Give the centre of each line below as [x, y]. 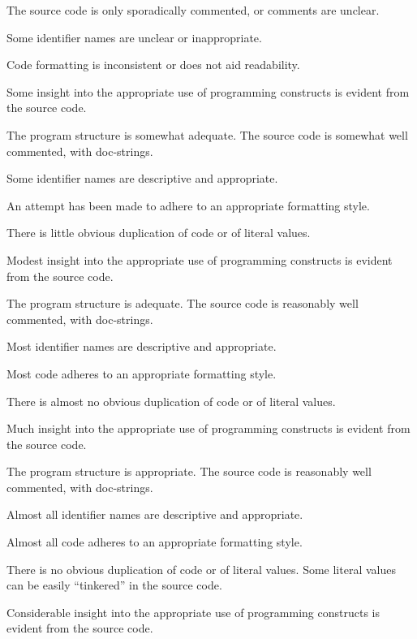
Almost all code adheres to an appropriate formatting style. [155, 542]
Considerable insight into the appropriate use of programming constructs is [193, 612]
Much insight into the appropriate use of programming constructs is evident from [208, 428]
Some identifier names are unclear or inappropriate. [134, 37]
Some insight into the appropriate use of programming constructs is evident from [208, 91]
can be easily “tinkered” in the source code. [114, 585]
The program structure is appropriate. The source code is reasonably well [189, 471]
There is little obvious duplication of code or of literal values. [159, 233]
